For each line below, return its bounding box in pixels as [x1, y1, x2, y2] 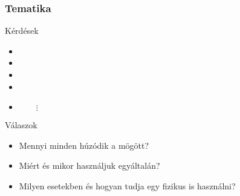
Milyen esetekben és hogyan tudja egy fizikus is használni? [19, 179, 236, 192]
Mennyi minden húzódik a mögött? [19, 139, 149, 151]
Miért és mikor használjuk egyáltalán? [19, 159, 160, 172]
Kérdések [5, 24, 39, 37]
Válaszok [5, 119, 37, 131]
